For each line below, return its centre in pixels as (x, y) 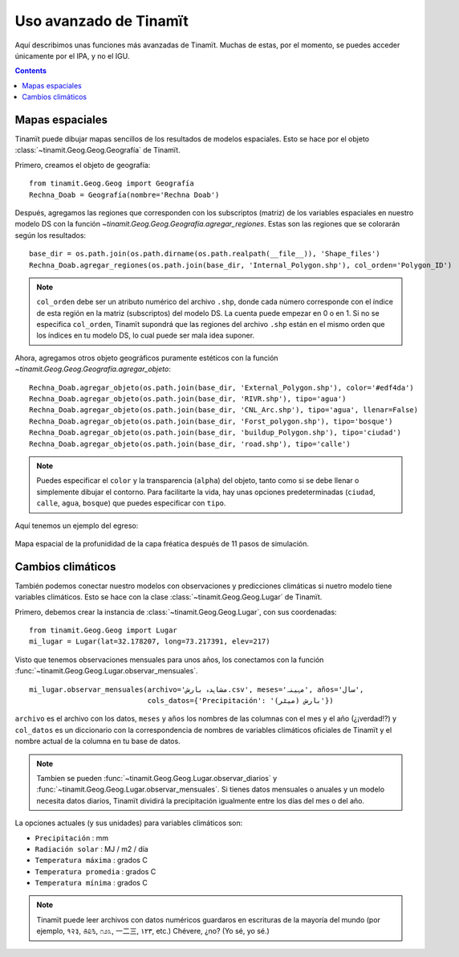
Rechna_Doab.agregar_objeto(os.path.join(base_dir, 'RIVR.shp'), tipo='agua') (188, 399)
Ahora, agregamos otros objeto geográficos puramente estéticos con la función (146, 358)
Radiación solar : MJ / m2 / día (91, 849)
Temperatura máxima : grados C (91, 861)
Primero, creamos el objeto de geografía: (83, 165)
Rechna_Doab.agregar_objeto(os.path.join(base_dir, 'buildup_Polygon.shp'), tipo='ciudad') (215, 433)
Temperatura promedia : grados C (95, 871)
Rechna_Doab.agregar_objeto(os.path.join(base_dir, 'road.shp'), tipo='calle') (190, 444)
